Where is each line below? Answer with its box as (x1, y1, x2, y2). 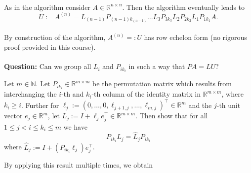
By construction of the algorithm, (4, 32, 106, 42)
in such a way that (128, 61, 185, 71)
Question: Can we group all (4, 61, 91, 71)
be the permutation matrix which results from (92, 78, 232, 89)
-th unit (216, 100, 241, 110)
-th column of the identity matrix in (91, 89, 201, 99)
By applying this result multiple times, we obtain (4, 159, 153, 170)
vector (4, 110, 23, 121)
